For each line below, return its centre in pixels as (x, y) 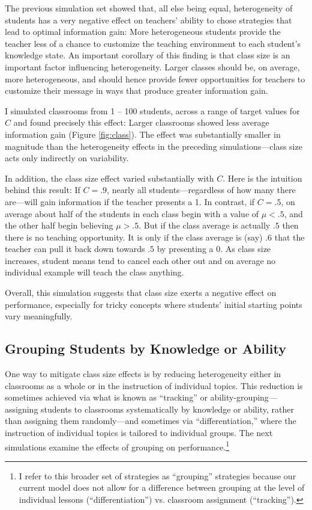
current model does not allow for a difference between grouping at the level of (162, 487)
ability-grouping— (244, 397)
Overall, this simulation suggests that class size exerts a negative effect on (141, 293)
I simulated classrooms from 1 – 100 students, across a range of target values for (152, 110)
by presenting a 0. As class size (214, 249)
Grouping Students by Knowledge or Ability (145, 349)
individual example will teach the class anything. (94, 272)
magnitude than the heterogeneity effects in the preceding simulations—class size (154, 146)
